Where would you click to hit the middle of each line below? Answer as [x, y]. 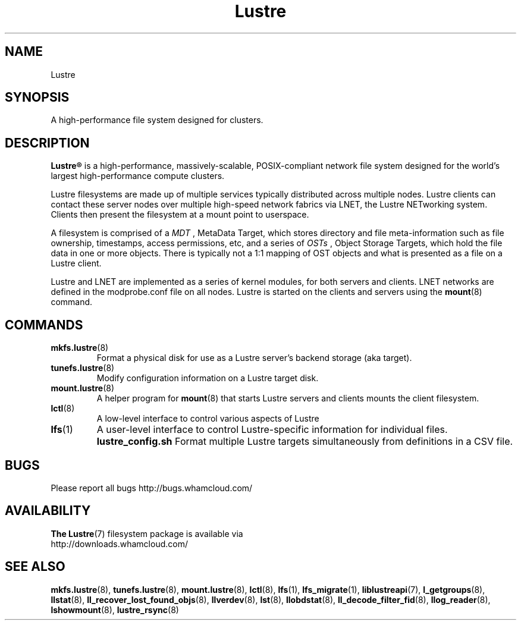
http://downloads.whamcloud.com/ [119, 544]
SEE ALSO [35, 567]
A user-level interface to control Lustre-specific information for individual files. [272, 430]
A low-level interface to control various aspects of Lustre [208, 419]
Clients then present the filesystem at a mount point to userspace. [180, 215]
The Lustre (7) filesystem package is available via [147, 533]
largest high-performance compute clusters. [138, 176]
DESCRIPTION [47, 143]
